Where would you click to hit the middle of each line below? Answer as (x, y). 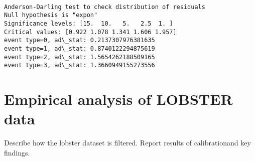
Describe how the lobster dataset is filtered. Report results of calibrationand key (127, 143)
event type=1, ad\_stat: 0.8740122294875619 (80, 48)
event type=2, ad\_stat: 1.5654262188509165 (80, 57)
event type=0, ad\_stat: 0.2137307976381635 (80, 40)
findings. (17, 152)
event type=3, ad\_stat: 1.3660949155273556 (80, 65)
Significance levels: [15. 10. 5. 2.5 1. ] (89, 23)
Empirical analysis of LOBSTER (118, 99)
